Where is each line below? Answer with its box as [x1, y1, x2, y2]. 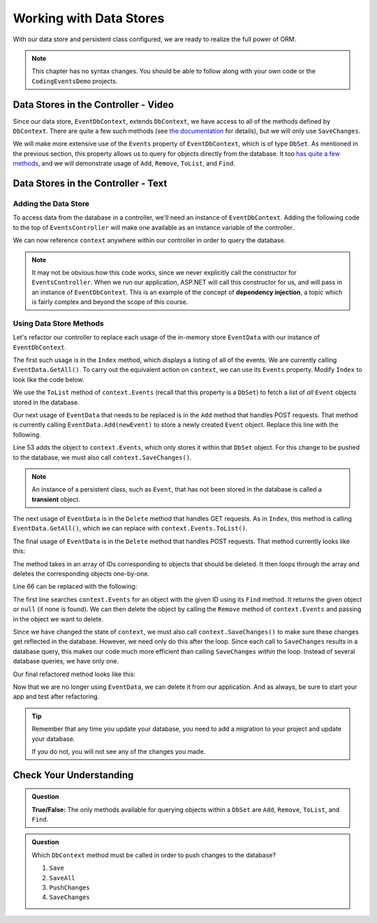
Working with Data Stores [13, 10, 165, 26]
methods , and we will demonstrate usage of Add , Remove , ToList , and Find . [13, 159, 235, 168]
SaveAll [49, 874, 76, 882]
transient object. [31, 495, 80, 503]
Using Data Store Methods [13, 318, 104, 328]
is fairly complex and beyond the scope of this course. [31, 298, 188, 306]
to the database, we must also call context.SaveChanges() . [13, 453, 192, 461]
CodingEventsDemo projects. [31, 77, 118, 85]
